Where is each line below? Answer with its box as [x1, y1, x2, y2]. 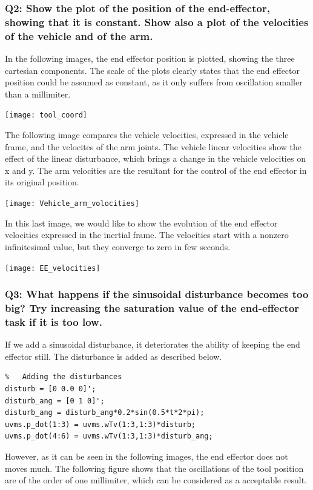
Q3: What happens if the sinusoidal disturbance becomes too [5, 286, 309, 302]
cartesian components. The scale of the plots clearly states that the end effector [5, 64, 300, 76]
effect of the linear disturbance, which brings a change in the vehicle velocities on [5, 152, 306, 165]
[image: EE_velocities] [5, 263, 100, 273]
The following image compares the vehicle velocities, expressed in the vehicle [5, 128, 289, 141]
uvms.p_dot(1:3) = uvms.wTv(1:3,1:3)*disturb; [5, 420, 196, 429]
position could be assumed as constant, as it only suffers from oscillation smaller [5, 76, 303, 88]
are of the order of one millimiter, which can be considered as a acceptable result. [5, 474, 307, 486]
